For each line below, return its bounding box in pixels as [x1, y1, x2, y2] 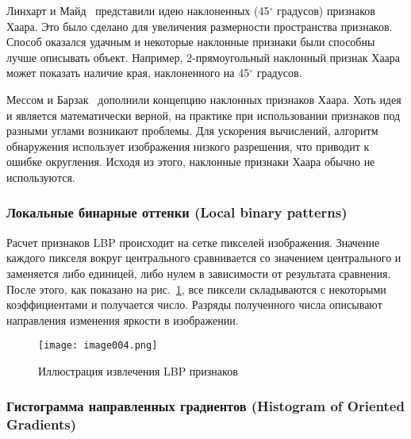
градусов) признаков [276, 2, 375, 18]
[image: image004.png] [38, 340, 158, 352]
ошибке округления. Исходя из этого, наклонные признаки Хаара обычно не [6, 153, 375, 170]
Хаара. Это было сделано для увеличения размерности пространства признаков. [6, 17, 393, 34]
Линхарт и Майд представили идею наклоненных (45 [6, 2, 270, 18]
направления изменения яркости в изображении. [6, 311, 239, 328]
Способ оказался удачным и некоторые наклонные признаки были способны [6, 33, 375, 50]
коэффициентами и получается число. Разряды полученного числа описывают [6, 296, 382, 313]
